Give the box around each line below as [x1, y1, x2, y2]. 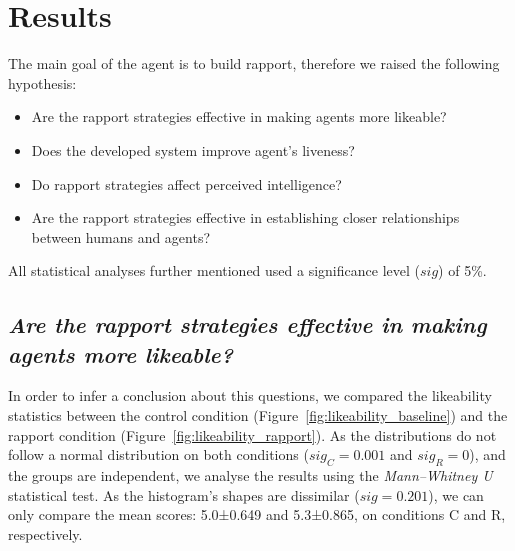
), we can [428, 484, 484, 505]
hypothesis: [8, 72, 77, 93]
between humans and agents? [31, 226, 211, 247]
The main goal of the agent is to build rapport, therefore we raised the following [8, 53, 500, 74]
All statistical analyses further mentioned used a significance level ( [8, 260, 420, 281]
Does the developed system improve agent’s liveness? [31, 139, 355, 160]
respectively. [8, 523, 83, 544]
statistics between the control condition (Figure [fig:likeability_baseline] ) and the [8, 405, 508, 426]
